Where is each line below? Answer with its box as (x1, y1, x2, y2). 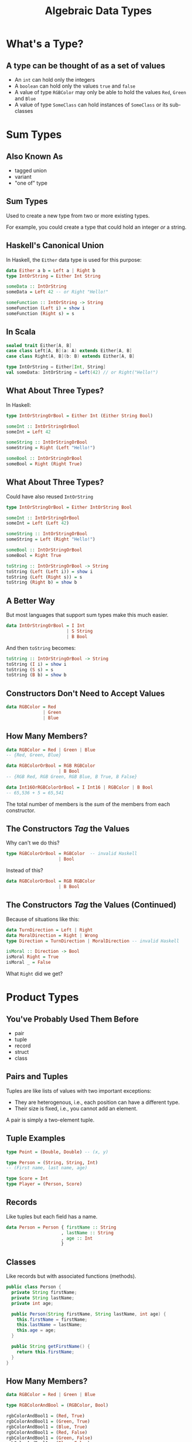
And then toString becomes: (6, 644, 76, 651)
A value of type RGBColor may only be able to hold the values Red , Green (14, 89, 186, 95)
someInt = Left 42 (6, 429, 51, 435)
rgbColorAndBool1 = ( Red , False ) (6, 1429, 88, 1436)
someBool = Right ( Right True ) (6, 461, 83, 467)
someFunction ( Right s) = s (6, 311, 75, 316)
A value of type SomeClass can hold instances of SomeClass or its (14, 101, 169, 108)
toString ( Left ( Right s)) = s (6, 574, 83, 580)
